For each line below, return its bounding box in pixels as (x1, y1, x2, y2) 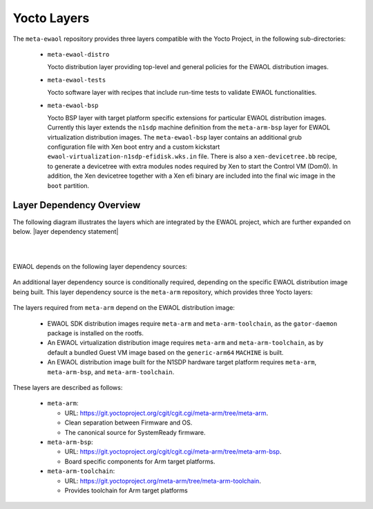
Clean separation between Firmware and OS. (64, 418, 193, 427)
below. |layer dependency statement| (12, 227, 119, 235)
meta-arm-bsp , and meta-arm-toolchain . (47, 367, 175, 376)
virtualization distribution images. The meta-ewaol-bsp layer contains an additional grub (47, 133, 302, 141)
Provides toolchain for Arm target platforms (64, 486, 188, 494)
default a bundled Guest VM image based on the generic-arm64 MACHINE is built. (47, 348, 284, 356)
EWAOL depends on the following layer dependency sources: (12, 263, 188, 271)
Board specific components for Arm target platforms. (64, 457, 216, 465)
